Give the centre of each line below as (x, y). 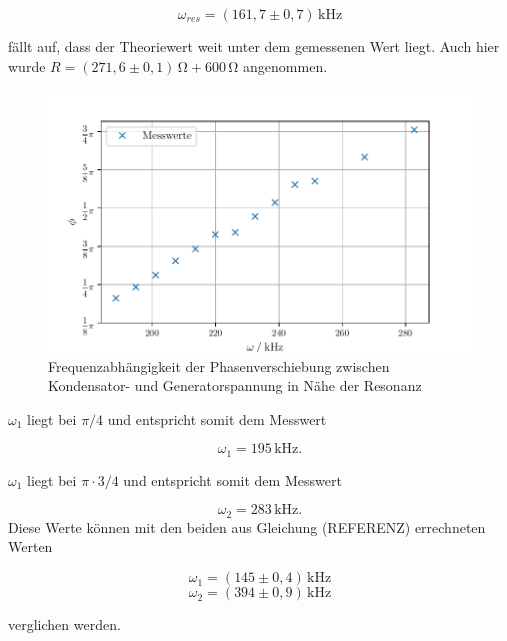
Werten (30, 546)
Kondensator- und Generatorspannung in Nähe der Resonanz (235, 385)
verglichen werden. (64, 624)
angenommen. (285, 65)
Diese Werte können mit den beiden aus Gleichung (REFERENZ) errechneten (247, 526)
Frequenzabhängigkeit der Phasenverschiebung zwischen (219, 365)
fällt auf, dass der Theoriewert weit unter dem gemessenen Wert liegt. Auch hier (254, 46)
